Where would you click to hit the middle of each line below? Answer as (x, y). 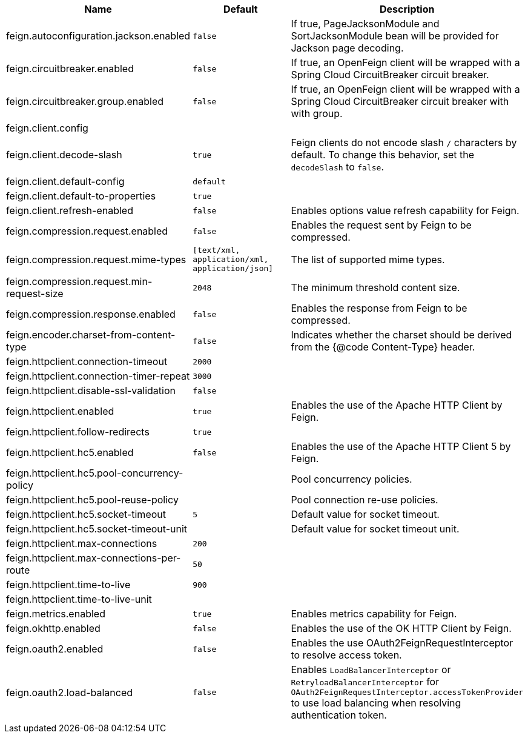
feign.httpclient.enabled (60, 411)
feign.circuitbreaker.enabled (70, 69)
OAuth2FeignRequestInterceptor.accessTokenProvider (407, 692)
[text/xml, (216, 250)
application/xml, (231, 259)
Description (407, 9)
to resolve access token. (346, 655)
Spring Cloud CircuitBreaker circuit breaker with (400, 101)
